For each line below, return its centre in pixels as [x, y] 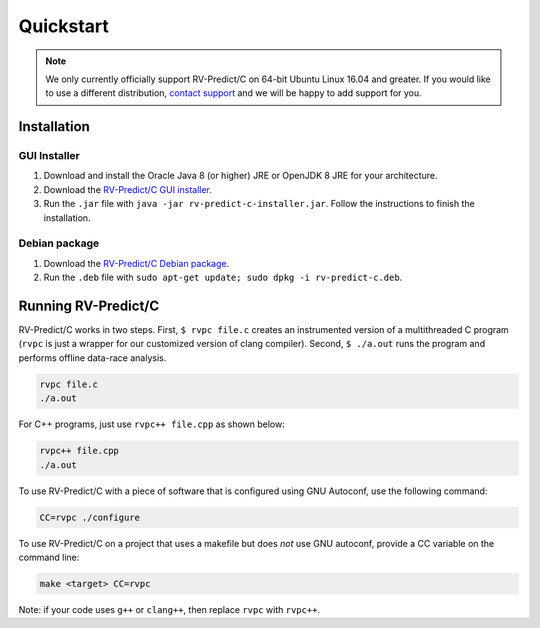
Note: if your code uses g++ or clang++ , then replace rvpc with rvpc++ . [169, 609]
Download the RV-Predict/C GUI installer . [127, 189]
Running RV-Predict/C [89, 306]
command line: [49, 557]
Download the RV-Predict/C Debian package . [136, 263]
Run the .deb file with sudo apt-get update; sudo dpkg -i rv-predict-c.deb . [223, 277]
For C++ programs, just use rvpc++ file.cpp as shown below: [151, 424]
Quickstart [64, 26]
